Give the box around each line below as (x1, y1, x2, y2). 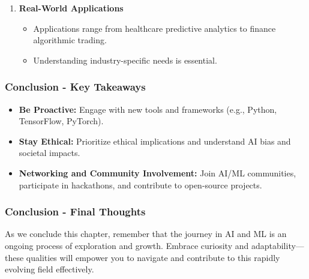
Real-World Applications (19, 2, 124, 14)
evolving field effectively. (5, 263, 94, 275)
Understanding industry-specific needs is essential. (33, 53, 217, 66)
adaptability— (251, 239, 304, 251)
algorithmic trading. (33, 34, 107, 46)
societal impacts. (19, 146, 80, 159)
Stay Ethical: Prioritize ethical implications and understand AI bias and (19, 134, 291, 147)
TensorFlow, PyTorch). (19, 115, 104, 127)
